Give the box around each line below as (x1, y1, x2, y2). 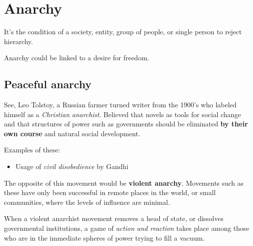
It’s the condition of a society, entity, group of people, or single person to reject (4, 26, 242, 37)
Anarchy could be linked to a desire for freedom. (4, 52, 150, 63)
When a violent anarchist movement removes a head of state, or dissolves (4, 213, 224, 223)
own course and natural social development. (4, 128, 141, 138)
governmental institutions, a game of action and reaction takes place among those (4, 223, 250, 233)
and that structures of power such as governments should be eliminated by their (4, 119, 248, 129)
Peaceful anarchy (4, 76, 92, 92)
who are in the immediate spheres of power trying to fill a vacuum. (4, 232, 205, 243)
